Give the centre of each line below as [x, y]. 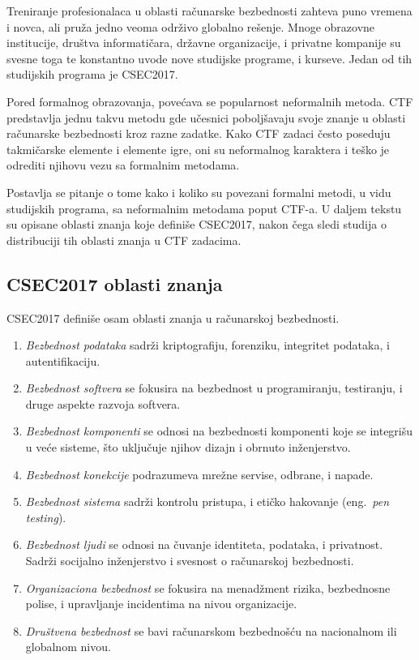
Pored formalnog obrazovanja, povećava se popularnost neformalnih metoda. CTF [210, 101]
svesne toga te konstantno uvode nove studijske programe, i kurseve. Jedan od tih [209, 58]
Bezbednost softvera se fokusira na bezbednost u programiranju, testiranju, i [214, 388]
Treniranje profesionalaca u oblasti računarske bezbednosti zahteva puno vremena [209, 11]
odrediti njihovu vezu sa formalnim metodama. [123, 165]
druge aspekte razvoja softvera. [103, 403]
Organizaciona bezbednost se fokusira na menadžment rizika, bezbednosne [208, 587]
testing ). [46, 517]
